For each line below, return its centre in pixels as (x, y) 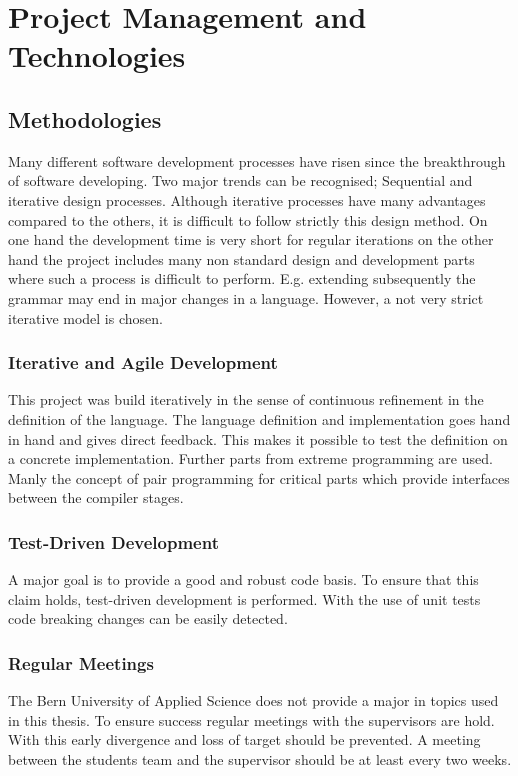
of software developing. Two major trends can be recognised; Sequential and (240, 180)
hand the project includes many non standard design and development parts (241, 258)
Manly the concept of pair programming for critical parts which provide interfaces (259, 477)
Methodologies (85, 118)
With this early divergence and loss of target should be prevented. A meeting (244, 739)
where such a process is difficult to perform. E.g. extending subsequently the (242, 278)
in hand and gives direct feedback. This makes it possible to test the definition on (258, 438)
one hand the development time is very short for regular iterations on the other (251, 239)
